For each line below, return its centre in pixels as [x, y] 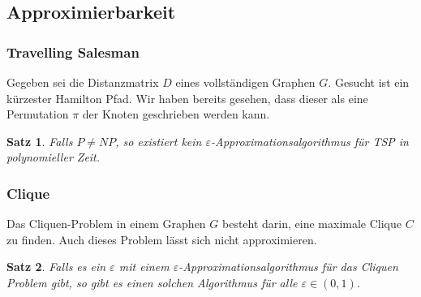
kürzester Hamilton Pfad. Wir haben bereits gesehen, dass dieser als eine [187, 98]
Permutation [38, 114]
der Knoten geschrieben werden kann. [176, 114]
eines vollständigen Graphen [245, 82]
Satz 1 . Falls [40, 141]
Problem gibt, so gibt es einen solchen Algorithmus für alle [152, 282]
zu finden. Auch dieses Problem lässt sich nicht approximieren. [162, 239]
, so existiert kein [159, 141]
